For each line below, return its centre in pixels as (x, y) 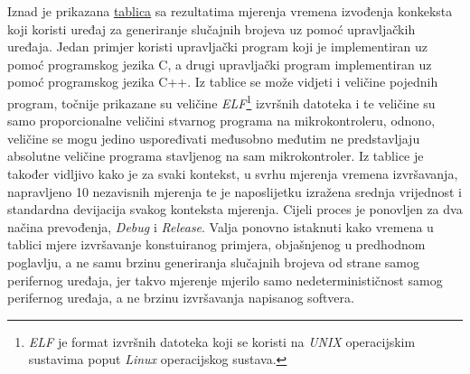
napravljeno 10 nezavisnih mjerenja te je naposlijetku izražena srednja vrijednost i (235, 191)
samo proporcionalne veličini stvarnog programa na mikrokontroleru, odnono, (221, 121)
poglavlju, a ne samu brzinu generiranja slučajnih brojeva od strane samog (213, 262)
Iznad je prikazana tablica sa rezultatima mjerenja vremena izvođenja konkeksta (230, 11)
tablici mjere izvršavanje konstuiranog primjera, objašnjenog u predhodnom (216, 244)
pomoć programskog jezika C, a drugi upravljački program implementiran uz (220, 64)
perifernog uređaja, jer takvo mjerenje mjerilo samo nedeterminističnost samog (225, 280)
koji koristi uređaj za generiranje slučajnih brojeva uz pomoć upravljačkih (211, 28)
